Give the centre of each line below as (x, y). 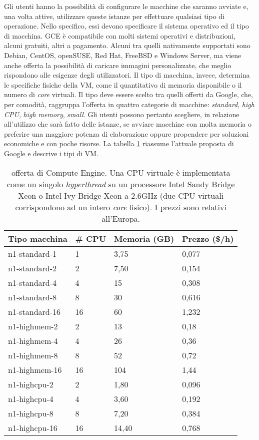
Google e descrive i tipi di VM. (51, 153)
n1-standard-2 (32, 268)
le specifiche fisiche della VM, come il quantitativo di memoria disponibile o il (123, 84)
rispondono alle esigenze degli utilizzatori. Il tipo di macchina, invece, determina (127, 75)
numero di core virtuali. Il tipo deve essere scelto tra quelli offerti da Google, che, (128, 94)
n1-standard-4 (32, 282)
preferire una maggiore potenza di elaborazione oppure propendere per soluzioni (126, 133)
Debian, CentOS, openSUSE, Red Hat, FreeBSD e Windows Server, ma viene (123, 55)
